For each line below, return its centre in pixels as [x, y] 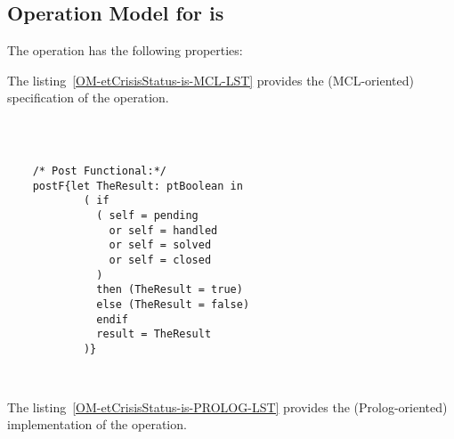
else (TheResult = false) [173, 304]
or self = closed [160, 260]
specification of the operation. [88, 98]
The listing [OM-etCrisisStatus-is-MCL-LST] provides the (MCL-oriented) [211, 80]
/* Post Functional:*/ [99, 171]
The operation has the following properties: [125, 50]
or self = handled [163, 230]
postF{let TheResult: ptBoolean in [138, 186]
